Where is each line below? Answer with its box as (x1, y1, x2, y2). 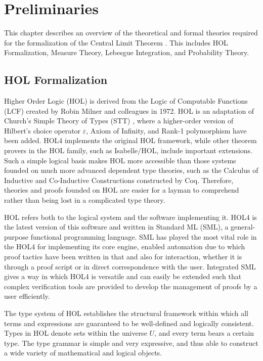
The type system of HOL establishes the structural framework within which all (4, 307, 249, 318)
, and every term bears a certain (154, 328, 254, 338)
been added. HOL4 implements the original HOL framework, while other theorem (4, 135, 257, 146)
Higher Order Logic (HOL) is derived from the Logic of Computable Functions (4, 96, 248, 106)
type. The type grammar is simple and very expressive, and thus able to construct (4, 337, 258, 348)
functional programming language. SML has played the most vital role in (30, 231, 257, 242)
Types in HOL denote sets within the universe (4, 328, 147, 338)
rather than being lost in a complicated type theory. (4, 195, 165, 205)
